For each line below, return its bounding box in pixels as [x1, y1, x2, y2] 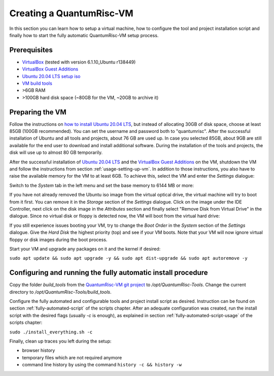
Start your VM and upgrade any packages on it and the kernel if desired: [9, 246, 161, 252]
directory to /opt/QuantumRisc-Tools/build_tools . [9, 289, 112, 295]
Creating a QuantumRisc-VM [9, 8, 134, 19]
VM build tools [22, 80, 53, 86]
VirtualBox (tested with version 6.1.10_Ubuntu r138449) [22, 59, 136, 65]
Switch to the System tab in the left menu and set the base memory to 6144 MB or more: [9, 182, 194, 188]
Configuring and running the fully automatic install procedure [9, 268, 208, 277]
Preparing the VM [9, 108, 66, 116]
